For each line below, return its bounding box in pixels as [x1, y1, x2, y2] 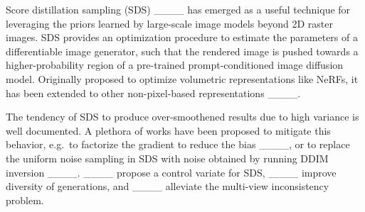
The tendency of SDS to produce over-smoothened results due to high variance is [6, 109, 359, 124]
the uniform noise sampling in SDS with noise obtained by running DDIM [6, 150, 329, 165]
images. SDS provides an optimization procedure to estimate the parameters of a [6, 30, 358, 45]
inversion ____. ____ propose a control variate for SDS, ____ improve [6, 164, 337, 179]
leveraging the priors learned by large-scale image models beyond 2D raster [6, 16, 334, 30]
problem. [6, 192, 44, 207]
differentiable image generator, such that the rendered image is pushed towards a [6, 43, 359, 58]
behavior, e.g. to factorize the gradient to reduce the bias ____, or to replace [6, 137, 350, 152]
